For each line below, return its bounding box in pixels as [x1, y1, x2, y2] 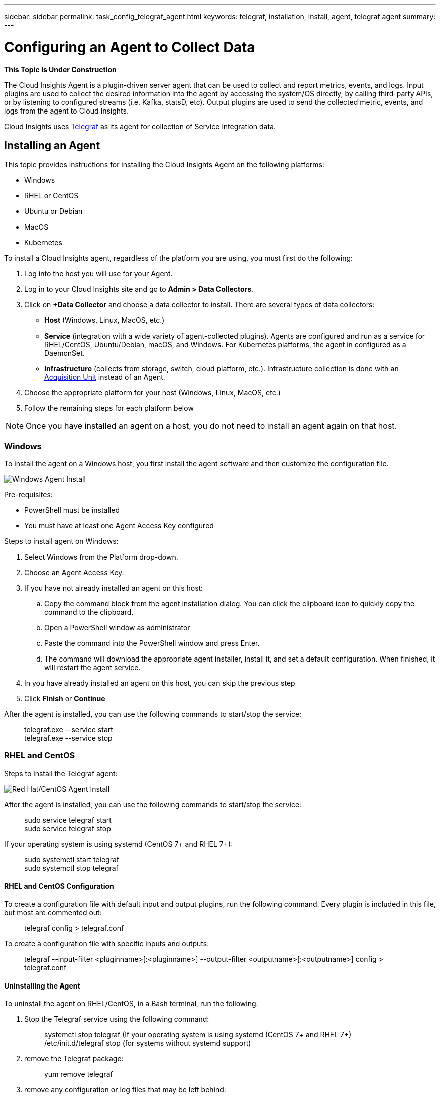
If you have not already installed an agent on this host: [24, 584, 203, 593]
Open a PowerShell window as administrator [44, 623, 190, 632]
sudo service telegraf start [24, 815, 112, 824]
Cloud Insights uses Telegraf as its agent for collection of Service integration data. [4, 122, 276, 131]
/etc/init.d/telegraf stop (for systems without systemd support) [44, 1039, 251, 1048]
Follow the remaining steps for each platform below [24, 404, 194, 413]
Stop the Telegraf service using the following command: [24, 1015, 209, 1024]
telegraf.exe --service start [24, 725, 113, 734]
